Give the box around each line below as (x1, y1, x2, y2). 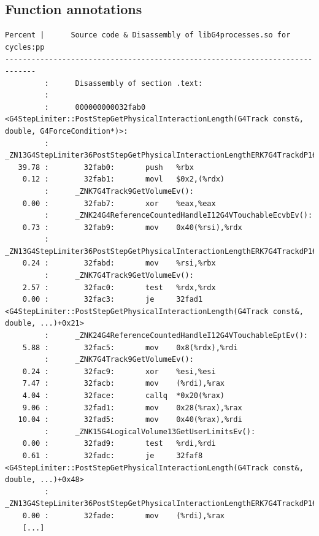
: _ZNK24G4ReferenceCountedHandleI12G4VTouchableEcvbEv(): (44, 211, 313, 220)
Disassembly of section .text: (75, 78, 203, 88)
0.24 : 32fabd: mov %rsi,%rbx (22, 259, 216, 268)
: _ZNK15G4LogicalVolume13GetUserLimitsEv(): (44, 427, 256, 436)
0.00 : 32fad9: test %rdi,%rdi (22, 439, 216, 448)
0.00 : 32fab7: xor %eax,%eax (22, 199, 216, 208)
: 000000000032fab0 (44, 102, 146, 112)
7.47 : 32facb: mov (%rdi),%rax (22, 379, 225, 388)
